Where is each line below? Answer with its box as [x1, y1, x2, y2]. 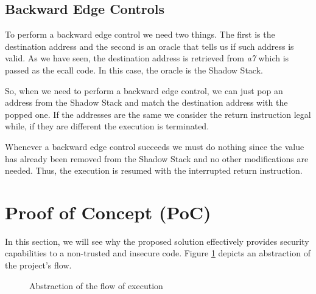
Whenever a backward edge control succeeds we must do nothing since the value [5, 140, 304, 152]
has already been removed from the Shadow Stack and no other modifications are [5, 152, 309, 165]
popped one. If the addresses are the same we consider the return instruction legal [5, 108, 311, 120]
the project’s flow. [5, 259, 72, 272]
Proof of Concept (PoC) [5, 199, 211, 224]
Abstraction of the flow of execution [29, 279, 163, 292]
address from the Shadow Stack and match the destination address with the [5, 96, 288, 109]
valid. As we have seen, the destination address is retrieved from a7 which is [5, 52, 289, 64]
